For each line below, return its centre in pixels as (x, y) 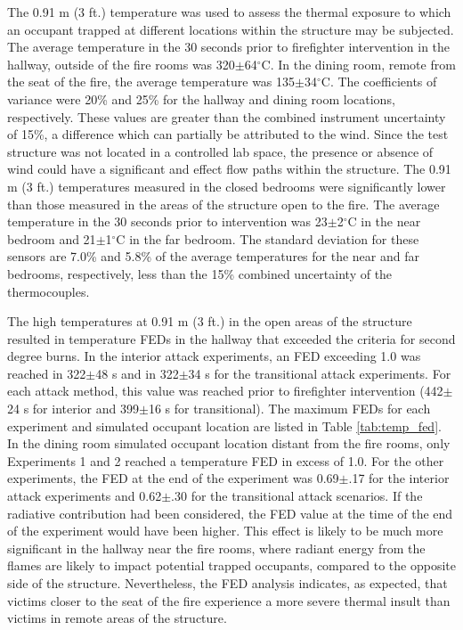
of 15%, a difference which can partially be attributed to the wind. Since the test (228, 134)
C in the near (384, 221)
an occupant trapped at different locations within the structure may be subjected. (231, 29)
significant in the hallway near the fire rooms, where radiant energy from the (216, 548)
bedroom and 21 (52, 238)
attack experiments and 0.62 (85, 496)
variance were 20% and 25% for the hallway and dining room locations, (201, 98)
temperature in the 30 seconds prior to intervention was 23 (167, 221)
